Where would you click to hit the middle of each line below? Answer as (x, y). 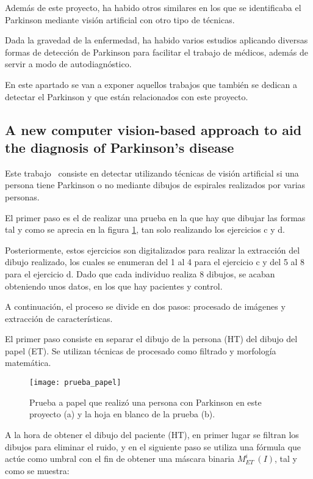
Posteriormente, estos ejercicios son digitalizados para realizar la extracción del (153, 250)
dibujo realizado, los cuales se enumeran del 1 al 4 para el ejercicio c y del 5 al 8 (155, 262)
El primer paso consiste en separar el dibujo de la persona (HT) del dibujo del (151, 339)
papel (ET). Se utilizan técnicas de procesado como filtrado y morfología (141, 350)
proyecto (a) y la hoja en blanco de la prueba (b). (122, 414)
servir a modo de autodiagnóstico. (68, 64)
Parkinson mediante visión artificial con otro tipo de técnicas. (120, 19)
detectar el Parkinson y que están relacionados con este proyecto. (127, 96)
